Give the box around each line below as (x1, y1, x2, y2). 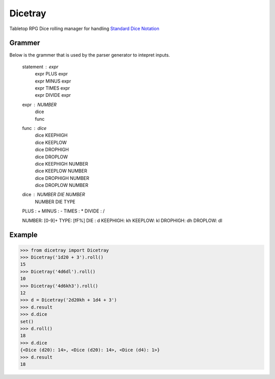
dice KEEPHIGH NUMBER (35, 160, 89, 167)
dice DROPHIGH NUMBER (35, 175, 89, 181)
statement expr (22, 64, 59, 70)
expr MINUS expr (35, 78, 71, 84)
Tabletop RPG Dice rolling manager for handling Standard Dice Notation (9, 25, 160, 32)
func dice (22, 125, 47, 131)
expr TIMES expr (35, 85, 70, 91)
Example (9, 231, 38, 239)
